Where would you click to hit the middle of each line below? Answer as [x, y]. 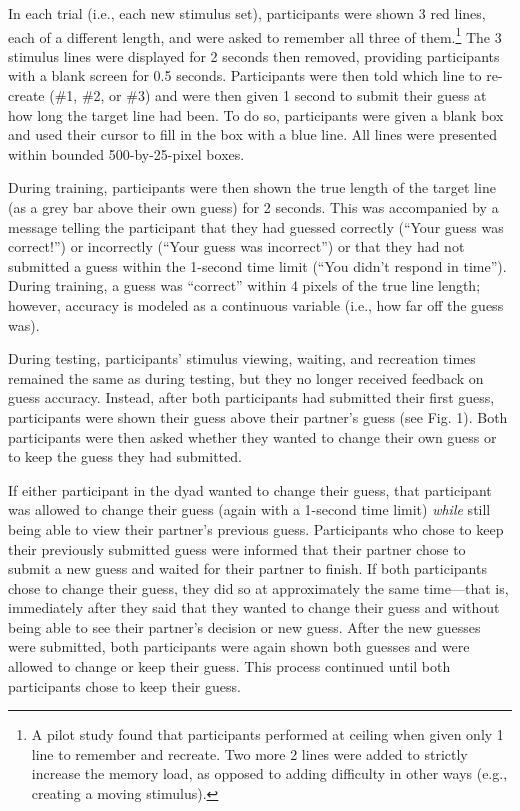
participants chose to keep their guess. [124, 685]
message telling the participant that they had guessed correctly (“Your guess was [256, 226]
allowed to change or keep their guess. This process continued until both [229, 666]
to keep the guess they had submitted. [125, 456]
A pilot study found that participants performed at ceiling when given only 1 [267, 734]
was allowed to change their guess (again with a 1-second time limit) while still [249, 509]
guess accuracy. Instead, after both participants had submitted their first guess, [251, 397]
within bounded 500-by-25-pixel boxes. [126, 153]
